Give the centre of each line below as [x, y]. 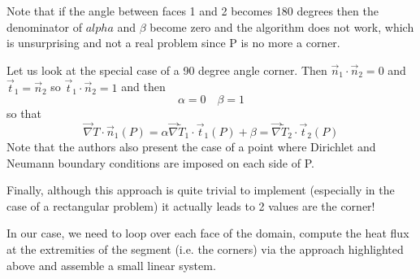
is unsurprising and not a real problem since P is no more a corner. [173, 43]
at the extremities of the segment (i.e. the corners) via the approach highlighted [205, 248]
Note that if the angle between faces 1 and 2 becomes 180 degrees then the [193, 11]
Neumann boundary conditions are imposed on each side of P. [160, 162]
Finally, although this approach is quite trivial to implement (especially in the [201, 190]
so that [24, 113]
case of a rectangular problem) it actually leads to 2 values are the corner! [191, 205]
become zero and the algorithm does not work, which [282, 26]
